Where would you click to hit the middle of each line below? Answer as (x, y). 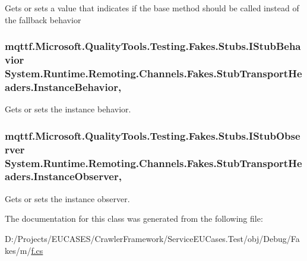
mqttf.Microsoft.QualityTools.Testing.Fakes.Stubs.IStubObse (153, 135)
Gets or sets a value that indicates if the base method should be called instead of (152, 8)
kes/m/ (18, 250)
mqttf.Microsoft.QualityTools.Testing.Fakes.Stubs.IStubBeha (153, 46)
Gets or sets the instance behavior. (68, 109)
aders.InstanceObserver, (63, 176)
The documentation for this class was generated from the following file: (134, 218)
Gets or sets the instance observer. (67, 198)
